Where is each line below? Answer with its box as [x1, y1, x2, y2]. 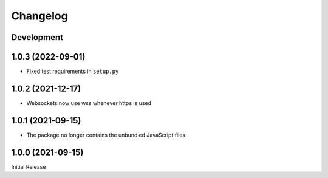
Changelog [11, 9, 68, 22]
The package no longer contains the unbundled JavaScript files [26, 131, 185, 139]
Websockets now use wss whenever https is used [26, 99, 152, 106]
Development [11, 32, 64, 43]
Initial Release [11, 163, 46, 170]
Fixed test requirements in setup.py [26, 67, 119, 75]
